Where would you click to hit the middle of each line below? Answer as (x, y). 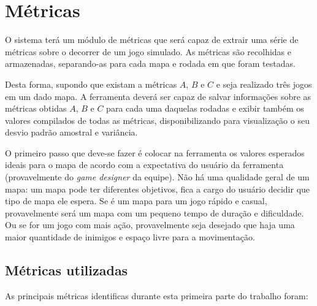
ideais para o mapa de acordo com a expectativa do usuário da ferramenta (144, 165)
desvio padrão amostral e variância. (71, 132)
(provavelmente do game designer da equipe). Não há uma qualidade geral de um (157, 177)
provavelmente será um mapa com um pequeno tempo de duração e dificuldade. (155, 212)
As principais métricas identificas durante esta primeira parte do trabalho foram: (157, 295)
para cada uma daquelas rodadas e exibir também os (205, 108)
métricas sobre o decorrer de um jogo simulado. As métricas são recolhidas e (148, 51)
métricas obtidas (36, 108)
